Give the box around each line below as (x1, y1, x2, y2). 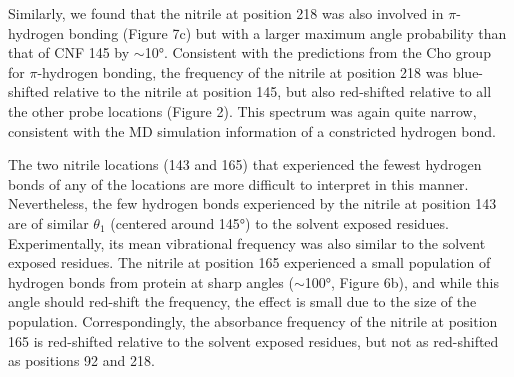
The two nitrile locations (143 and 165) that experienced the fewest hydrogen (8, 154, 482, 175)
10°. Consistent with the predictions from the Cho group (144, 42, 491, 63)
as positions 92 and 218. (8, 350, 155, 371)
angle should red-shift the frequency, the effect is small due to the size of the (8, 291, 477, 312)
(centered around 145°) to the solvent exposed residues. (110, 212, 449, 233)
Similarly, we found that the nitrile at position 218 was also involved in (8, 3, 444, 23)
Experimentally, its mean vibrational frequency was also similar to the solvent (8, 232, 486, 253)
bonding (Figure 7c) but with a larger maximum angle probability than (68, 22, 507, 43)
